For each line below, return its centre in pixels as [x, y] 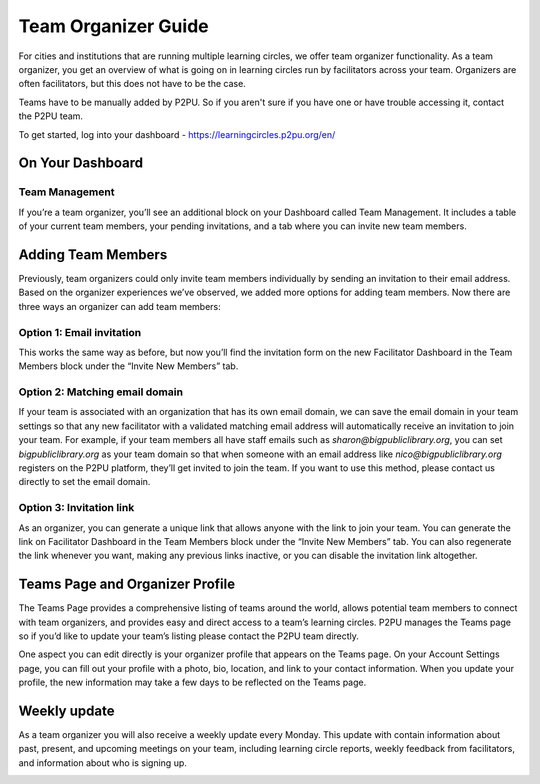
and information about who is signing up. [102, 762]
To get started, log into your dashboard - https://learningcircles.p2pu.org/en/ [177, 134]
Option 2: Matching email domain [101, 392]
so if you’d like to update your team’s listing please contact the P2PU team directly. [189, 636]
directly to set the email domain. [84, 482]
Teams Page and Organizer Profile [126, 584]
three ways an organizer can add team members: [120, 306]
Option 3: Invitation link [76, 508]
